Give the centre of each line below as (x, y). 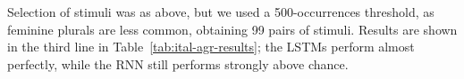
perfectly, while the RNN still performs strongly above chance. (178, 63)
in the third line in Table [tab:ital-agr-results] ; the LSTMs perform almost (211, 47)
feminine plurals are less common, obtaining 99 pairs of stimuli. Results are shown (232, 29)
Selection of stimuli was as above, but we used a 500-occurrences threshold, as (221, 12)
